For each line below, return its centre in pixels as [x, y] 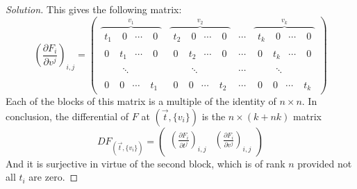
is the [214, 116]
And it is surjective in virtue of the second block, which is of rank [146, 163]
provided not [325, 163]
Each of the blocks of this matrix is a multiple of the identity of [141, 101]
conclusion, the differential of [67, 116]
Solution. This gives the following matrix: [94, 9]
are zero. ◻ [53, 177]
